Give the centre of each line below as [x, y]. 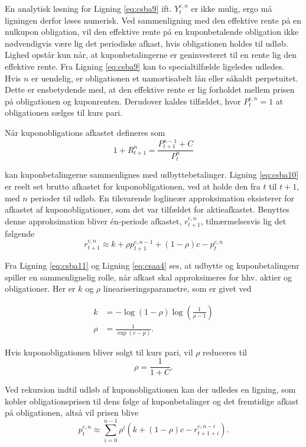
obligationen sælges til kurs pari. [64, 112]
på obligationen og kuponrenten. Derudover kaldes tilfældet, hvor [123, 101]
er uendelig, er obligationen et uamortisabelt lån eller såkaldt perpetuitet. [165, 78]
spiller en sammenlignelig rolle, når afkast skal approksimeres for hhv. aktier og [149, 277]
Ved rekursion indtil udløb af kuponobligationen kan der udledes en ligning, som [150, 389]
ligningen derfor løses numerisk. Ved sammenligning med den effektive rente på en [153, 20]
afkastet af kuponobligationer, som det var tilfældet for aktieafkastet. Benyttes [147, 209]
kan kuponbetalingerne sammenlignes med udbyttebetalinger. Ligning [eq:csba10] [152, 174]
